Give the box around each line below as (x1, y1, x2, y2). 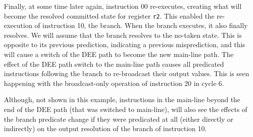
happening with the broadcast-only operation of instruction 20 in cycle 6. (4, 78, 224, 88)
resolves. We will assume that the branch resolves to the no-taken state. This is (4, 29, 242, 40)
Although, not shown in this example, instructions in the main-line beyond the (4, 94, 240, 105)
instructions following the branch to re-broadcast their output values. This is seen (4, 68, 250, 79)
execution (4, 20, 32, 30)
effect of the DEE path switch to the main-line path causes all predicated (4, 58, 224, 69)
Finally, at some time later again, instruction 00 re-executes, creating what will (4, 1, 242, 11)
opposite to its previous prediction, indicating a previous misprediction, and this (4, 39, 245, 50)
